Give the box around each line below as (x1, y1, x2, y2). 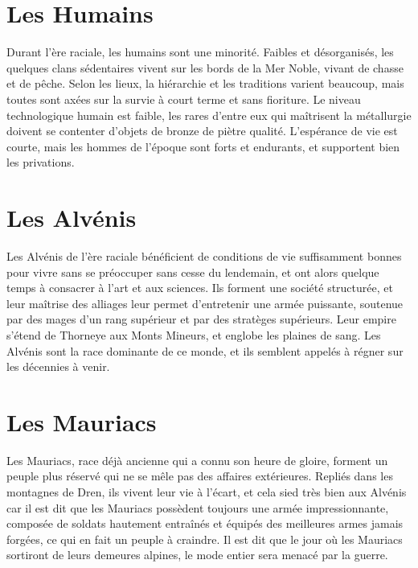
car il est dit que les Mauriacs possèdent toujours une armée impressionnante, (6, 499, 389, 516)
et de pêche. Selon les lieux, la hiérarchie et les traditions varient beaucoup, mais (6, 75, 404, 92)
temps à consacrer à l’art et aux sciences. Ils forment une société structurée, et (6, 279, 393, 296)
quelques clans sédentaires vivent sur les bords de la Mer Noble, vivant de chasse (6, 59, 404, 76)
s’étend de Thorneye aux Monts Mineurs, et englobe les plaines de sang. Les (6, 326, 381, 343)
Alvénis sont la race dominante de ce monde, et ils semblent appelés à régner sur (6, 342, 404, 359)
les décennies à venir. (6, 358, 110, 375)
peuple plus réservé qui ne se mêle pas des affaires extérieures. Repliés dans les (6, 467, 393, 484)
